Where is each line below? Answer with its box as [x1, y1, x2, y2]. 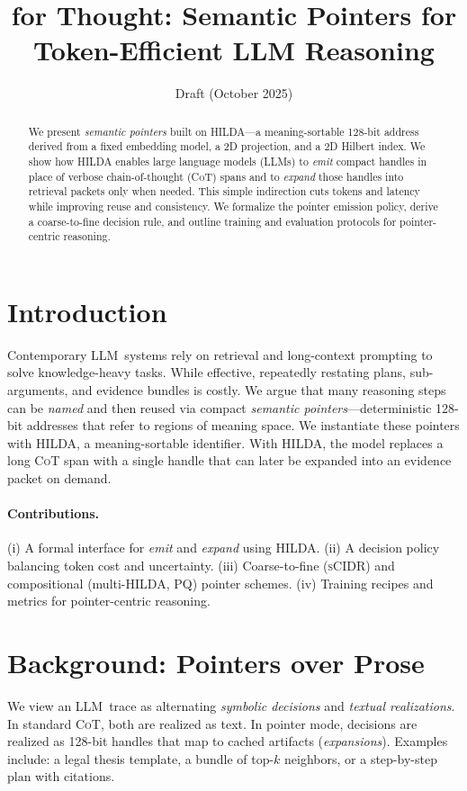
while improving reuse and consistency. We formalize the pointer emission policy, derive [28, 198, 438, 213]
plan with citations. [7, 767, 115, 786]
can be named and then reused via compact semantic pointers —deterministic [7, 398, 432, 417]
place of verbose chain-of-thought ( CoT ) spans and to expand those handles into [28, 168, 404, 184]
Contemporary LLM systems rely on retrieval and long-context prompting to [7, 345, 433, 364]
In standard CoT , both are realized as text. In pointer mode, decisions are [7, 714, 418, 733]
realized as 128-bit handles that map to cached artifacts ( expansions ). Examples [7, 732, 448, 751]
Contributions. [7, 504, 99, 523]
